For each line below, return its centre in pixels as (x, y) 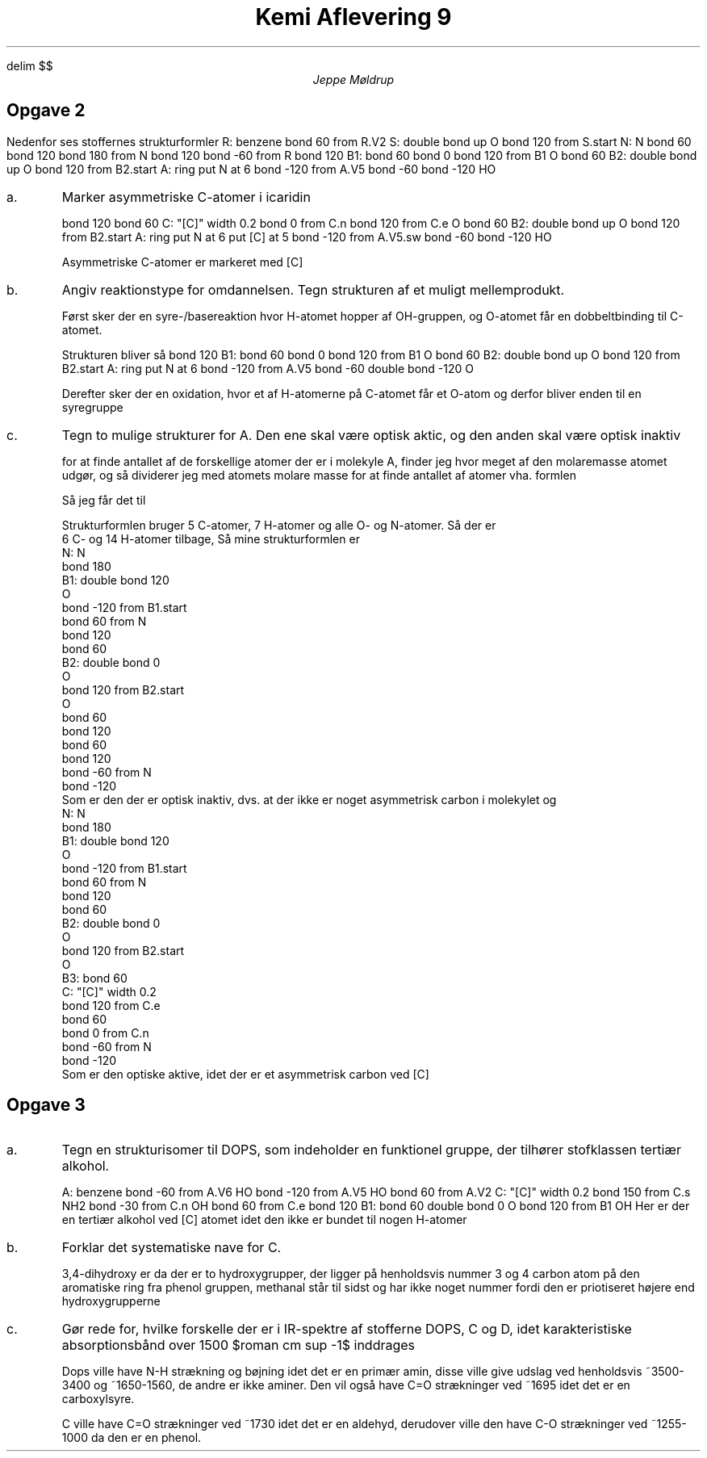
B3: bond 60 (94, 978)
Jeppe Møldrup (353, 79)
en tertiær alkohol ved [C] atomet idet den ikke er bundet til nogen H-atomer (264, 1220)
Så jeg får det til (104, 500)
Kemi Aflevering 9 (353, 17)
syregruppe (92, 407)
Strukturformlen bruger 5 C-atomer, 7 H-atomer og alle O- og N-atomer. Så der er (279, 525)
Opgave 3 (46, 1105)
